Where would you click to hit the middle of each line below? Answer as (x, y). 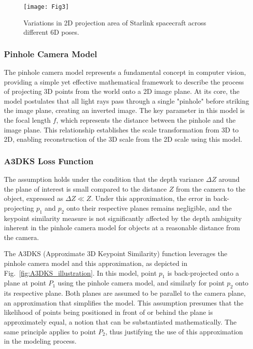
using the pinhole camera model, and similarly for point (141, 283)
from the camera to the (211, 188)
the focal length (27, 120)
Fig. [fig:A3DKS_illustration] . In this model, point (80, 273)
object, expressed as (34, 198)
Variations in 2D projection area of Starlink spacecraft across (115, 22)
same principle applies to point (50, 331)
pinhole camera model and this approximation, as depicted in (96, 263)
